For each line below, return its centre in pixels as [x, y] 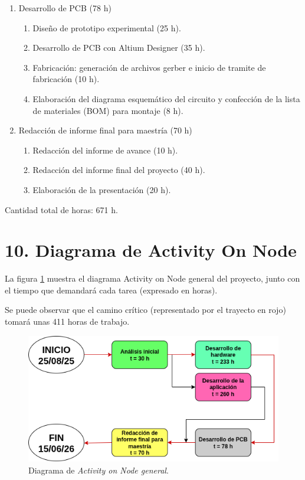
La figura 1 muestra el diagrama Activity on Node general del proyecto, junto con [152, 278]
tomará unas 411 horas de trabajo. [67, 321]
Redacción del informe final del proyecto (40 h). [119, 170]
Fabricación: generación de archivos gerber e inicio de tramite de [149, 67]
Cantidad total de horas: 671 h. [61, 209]
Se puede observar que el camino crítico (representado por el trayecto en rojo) [145, 310]
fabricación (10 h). [66, 79]
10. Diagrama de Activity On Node [151, 250]
